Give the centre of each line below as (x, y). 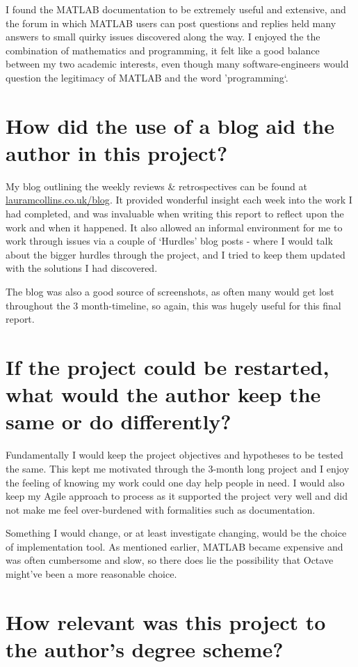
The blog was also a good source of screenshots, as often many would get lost (170, 292)
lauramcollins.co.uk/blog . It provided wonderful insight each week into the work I (179, 200)
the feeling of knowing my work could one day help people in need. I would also (175, 482)
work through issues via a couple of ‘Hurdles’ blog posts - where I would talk (169, 241)
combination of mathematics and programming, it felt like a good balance (163, 50)
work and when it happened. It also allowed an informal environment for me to (174, 227)
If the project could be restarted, (168, 367)
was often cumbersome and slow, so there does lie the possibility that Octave (170, 560)
